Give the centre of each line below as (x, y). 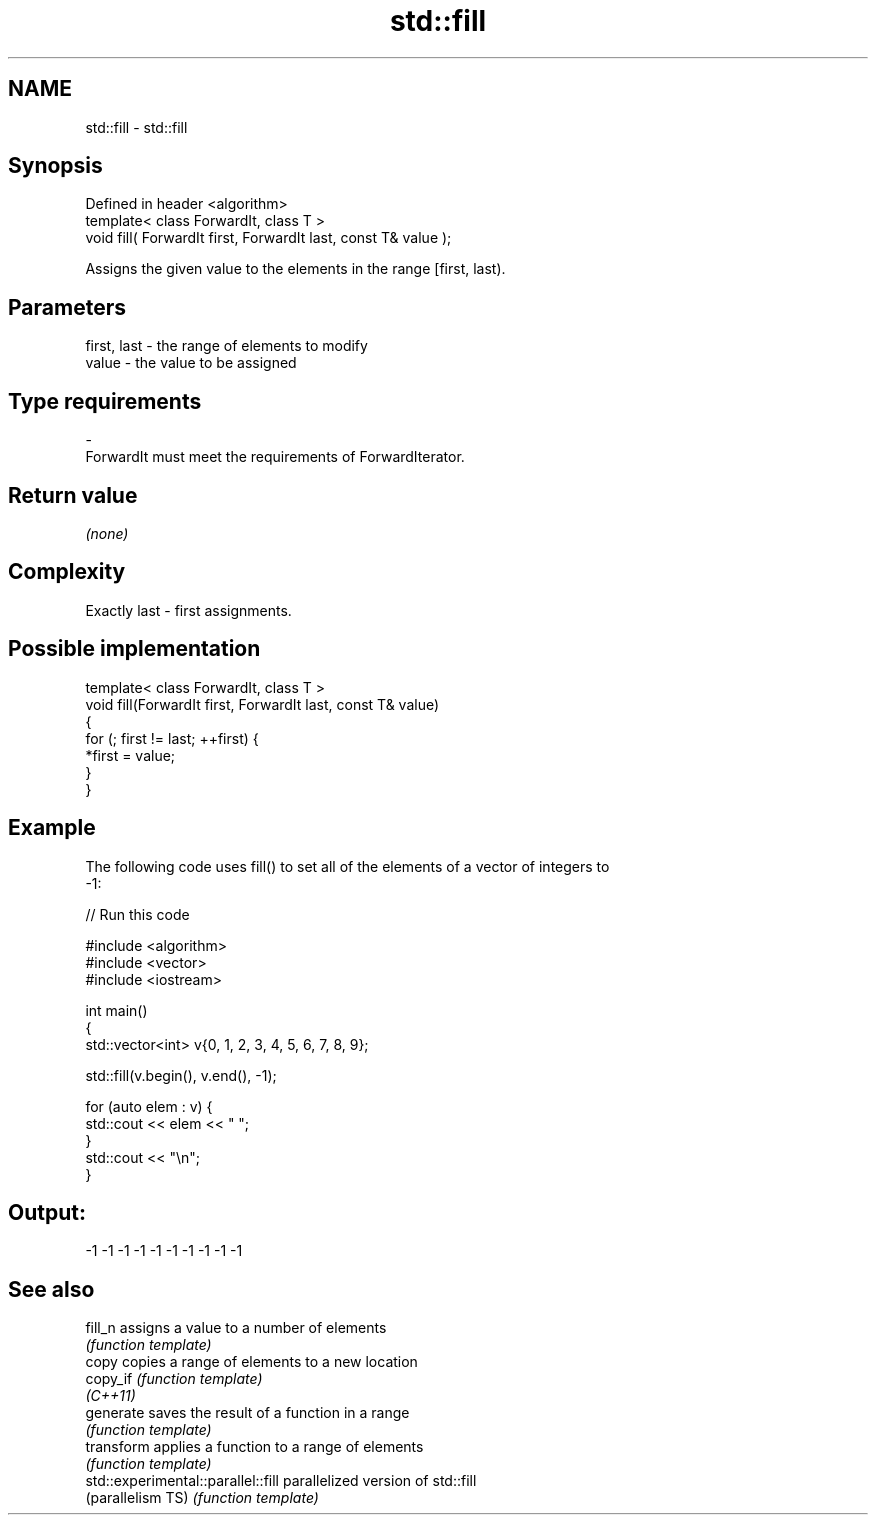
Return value (73, 495)
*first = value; (130, 755)
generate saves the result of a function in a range (247, 1413)
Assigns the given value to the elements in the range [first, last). (295, 269)
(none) (107, 533)
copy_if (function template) (174, 1379)
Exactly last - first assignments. (188, 610)
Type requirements (105, 401)
